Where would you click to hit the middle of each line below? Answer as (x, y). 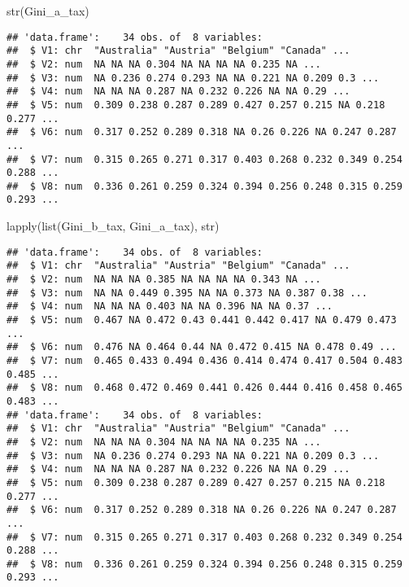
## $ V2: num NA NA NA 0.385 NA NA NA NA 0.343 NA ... (164, 280)
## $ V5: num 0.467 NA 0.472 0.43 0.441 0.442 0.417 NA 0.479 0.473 (202, 320)
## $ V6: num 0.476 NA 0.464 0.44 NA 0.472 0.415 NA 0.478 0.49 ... (202, 347)
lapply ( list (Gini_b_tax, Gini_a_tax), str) (113, 226)
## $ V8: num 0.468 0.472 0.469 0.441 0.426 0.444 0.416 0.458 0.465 (204, 388)
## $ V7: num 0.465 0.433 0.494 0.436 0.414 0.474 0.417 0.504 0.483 (204, 360)
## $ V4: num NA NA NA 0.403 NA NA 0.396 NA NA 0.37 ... (170, 307)
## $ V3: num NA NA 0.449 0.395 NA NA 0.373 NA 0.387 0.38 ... (187, 293)
